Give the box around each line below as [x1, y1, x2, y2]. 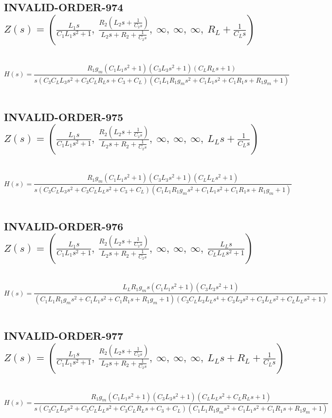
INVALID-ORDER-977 [4, 328, 124, 343]
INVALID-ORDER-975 [4, 109, 124, 124]
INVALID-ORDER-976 [4, 218, 124, 233]
